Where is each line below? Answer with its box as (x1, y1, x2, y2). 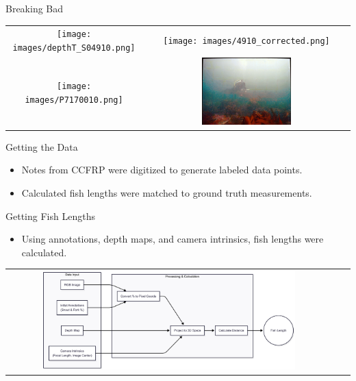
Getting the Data (5, 139, 78, 153)
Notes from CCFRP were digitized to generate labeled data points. (21, 162, 303, 177)
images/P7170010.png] (25, 95, 123, 106)
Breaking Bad (5, 1, 64, 15)
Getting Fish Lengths (5, 208, 95, 223)
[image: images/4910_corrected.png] (163, 36, 330, 47)
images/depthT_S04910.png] (12, 43, 136, 53)
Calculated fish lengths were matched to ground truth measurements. (21, 186, 312, 200)
